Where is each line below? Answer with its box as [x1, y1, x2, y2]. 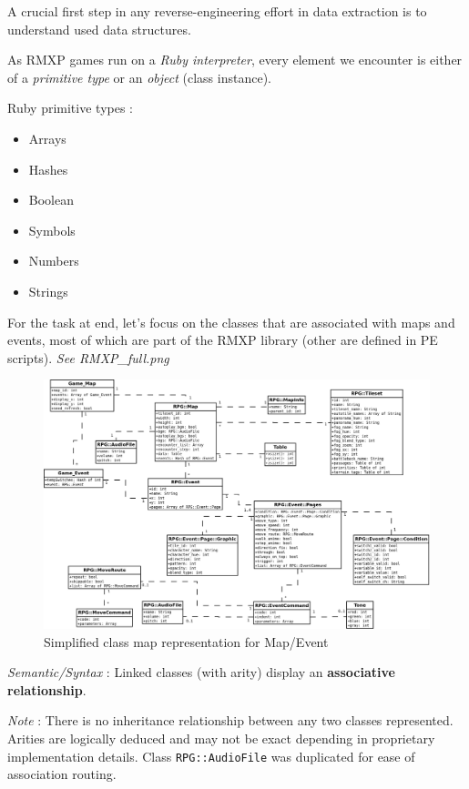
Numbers [28, 251, 79, 270]
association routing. [7, 764, 117, 784]
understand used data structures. [7, 19, 191, 38]
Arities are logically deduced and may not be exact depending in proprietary [7, 728, 435, 747]
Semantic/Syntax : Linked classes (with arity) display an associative [7, 663, 395, 682]
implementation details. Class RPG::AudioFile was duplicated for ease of [7, 746, 415, 765]
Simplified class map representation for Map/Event [44, 632, 329, 651]
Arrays [28, 128, 66, 147]
